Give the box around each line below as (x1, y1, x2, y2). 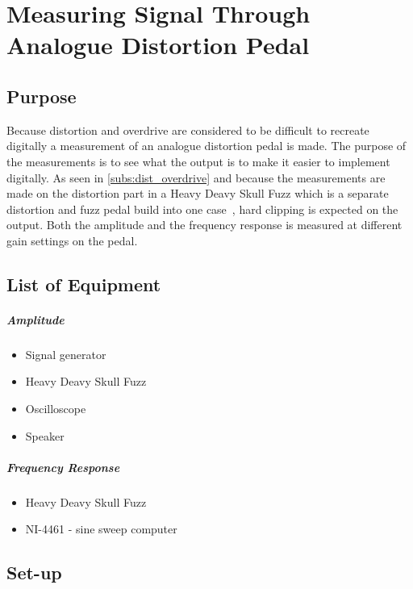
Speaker (25, 427, 65, 444)
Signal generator (25, 345, 106, 362)
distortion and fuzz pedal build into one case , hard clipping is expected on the (6, 200, 398, 217)
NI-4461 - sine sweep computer (25, 520, 177, 537)
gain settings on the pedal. (6, 232, 138, 249)
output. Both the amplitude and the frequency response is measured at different (6, 216, 403, 233)
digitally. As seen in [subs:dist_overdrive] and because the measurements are (6, 169, 386, 186)
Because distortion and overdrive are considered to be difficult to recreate (6, 121, 369, 138)
